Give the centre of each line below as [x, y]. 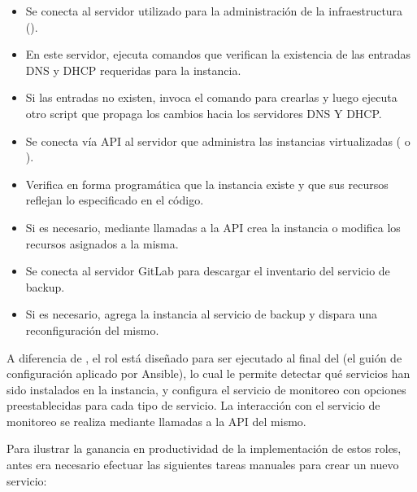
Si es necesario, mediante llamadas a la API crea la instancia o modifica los [213, 227]
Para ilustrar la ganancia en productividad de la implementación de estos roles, [204, 448]
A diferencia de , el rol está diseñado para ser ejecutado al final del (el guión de [204, 357]
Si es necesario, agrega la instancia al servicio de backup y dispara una [201, 314]
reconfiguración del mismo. [92, 329]
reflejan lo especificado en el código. [115, 200]
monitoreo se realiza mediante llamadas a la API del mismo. [156, 421]
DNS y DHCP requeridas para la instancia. [133, 70]
